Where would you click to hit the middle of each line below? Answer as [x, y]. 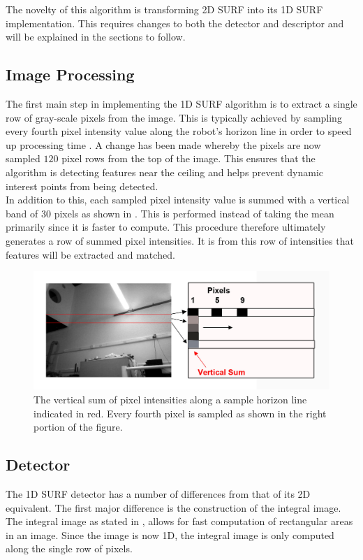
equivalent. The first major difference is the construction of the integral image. [173, 507]
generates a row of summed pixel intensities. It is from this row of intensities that [180, 240]
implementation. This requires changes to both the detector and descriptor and [175, 23]
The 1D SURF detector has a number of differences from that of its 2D [158, 494]
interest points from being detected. [82, 186]
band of [22, 213]
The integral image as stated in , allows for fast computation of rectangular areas [179, 521]
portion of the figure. [78, 427]
